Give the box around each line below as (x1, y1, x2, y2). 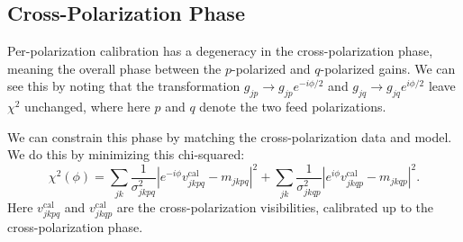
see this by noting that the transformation (7, 76, 241, 95)
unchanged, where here (24, 97, 150, 116)
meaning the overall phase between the (7, 58, 222, 77)
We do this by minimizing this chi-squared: (7, 145, 245, 164)
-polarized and (231, 58, 311, 77)
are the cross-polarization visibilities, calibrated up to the (116, 197, 434, 216)
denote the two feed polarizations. (199, 97, 386, 116)
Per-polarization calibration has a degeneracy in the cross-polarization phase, (7, 41, 433, 60)
